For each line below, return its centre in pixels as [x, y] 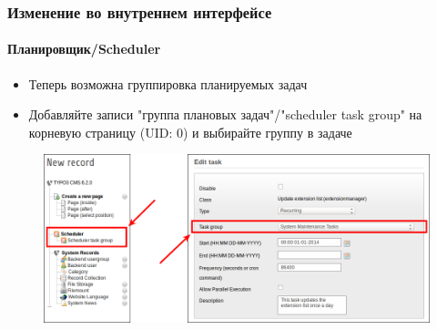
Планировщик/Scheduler [84, 49]
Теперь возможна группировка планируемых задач [168, 83]
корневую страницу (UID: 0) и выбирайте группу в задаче [190, 132]
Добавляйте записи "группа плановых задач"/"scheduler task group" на [225, 114]
